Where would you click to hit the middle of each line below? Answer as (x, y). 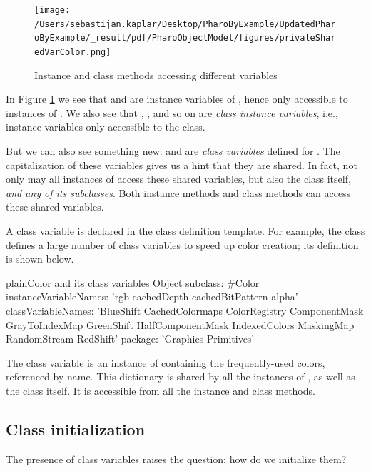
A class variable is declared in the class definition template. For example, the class (185, 230)
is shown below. (40, 259)
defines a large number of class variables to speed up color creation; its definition (182, 244)
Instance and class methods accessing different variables (156, 75)
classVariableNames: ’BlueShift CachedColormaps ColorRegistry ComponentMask (185, 310)
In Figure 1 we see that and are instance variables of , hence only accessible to (177, 99)
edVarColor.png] (73, 52)
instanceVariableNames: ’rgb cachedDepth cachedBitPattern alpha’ (152, 297)
